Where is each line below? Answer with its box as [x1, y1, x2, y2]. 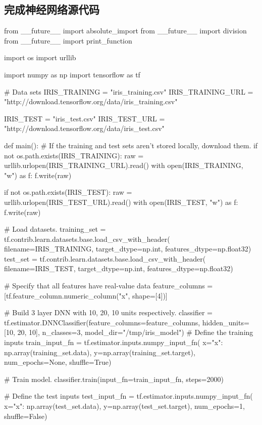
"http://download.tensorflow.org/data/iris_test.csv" [4, 123, 165, 134]
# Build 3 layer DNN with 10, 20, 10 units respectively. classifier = [4, 307, 213, 318]
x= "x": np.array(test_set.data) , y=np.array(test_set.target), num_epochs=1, [4, 401, 245, 411]
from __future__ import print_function [4, 35, 132, 46]
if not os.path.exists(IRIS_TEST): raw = [4, 187, 132, 197]
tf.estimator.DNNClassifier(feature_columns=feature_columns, [4, 317, 200, 327]
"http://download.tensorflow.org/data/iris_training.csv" [4, 96, 178, 107]
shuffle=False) [4, 410, 47, 421]
